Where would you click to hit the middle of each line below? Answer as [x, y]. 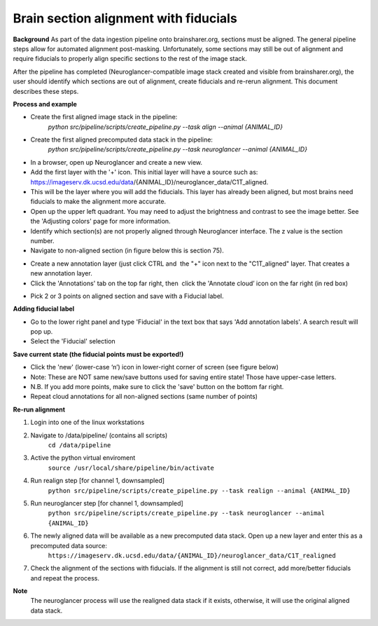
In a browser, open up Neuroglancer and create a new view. [117, 162]
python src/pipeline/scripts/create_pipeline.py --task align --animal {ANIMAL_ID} [166, 127]
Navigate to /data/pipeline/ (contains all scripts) [99, 435]
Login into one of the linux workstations [87, 422]
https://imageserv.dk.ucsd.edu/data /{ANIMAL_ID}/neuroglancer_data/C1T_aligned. [149, 182]
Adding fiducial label [44, 309]
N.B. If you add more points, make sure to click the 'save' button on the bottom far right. [157, 387]
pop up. [42, 332]
